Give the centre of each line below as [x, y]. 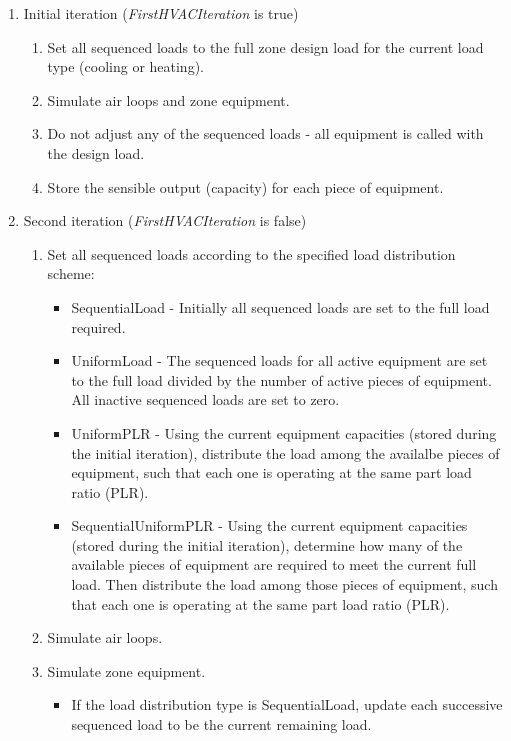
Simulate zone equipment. [126, 670]
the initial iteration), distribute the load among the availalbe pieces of [285, 452]
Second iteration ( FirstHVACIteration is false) [165, 220]
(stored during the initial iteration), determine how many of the [267, 544]
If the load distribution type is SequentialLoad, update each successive [287, 704]
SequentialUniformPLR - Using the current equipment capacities [269, 525]
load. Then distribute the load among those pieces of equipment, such [284, 584]
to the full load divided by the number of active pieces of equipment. [281, 379]
